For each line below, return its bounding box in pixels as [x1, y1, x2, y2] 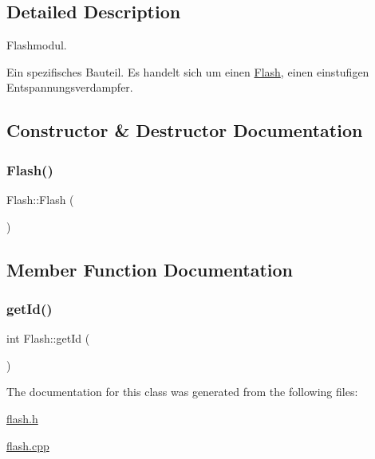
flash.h [6, 410, 38, 426]
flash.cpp [6, 437, 49, 453]
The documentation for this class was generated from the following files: [6, 383, 358, 400]
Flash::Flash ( [6, 190, 74, 207]
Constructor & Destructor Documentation [6, 118, 363, 143]
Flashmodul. [6, 37, 67, 53]
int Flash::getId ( [6, 330, 90, 347]
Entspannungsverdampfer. [6, 79, 133, 96]
